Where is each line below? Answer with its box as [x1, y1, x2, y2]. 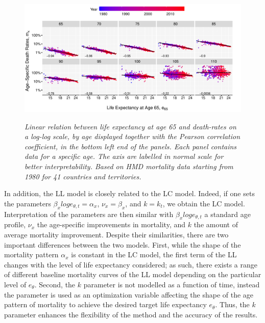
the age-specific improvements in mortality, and [37, 219, 186, 230]
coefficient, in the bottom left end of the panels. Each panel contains [25, 141, 237, 151]
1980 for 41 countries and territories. [25, 171, 141, 181]
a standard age [204, 208, 251, 219]
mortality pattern [4, 249, 59, 260]
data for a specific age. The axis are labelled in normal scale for [25, 151, 224, 162]
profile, [4, 219, 26, 230]
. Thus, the [215, 299, 250, 310]
